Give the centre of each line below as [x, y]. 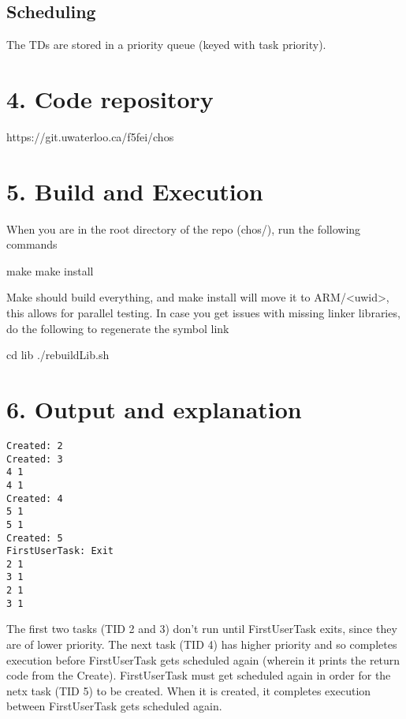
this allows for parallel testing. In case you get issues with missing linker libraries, [203, 313]
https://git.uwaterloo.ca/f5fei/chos [90, 136]
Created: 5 [35, 538]
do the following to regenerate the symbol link [118, 328]
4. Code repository [110, 98]
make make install [50, 270]
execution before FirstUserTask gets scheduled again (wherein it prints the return [203, 659]
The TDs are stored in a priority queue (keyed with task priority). [166, 45]
